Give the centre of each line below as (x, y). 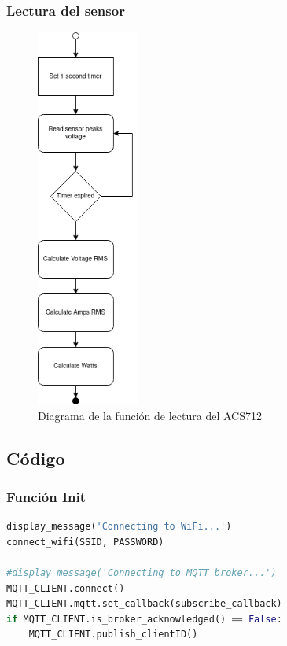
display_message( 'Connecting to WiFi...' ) (119, 527)
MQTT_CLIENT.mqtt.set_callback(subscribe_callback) (144, 604)
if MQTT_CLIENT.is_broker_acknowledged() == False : (144, 619)
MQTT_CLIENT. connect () (66, 588)
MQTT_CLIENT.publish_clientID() (113, 635)
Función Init (46, 496)
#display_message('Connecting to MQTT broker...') (142, 572)
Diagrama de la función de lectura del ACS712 (150, 415)
